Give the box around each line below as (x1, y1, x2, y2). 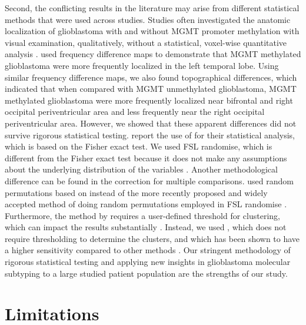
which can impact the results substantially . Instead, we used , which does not (5, 221, 287, 233)
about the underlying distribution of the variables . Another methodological (5, 163, 278, 175)
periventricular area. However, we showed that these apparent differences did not (5, 117, 297, 129)
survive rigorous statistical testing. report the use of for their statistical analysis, (5, 128, 295, 141)
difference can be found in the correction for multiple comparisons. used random (5, 174, 294, 187)
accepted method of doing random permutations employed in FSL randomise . (5, 198, 287, 210)
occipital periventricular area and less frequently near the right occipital (5, 105, 265, 118)
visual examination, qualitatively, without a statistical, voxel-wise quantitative (5, 36, 287, 48)
